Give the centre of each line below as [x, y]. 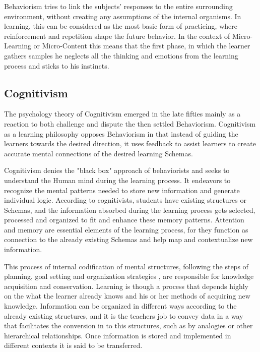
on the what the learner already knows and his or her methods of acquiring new [127, 296]
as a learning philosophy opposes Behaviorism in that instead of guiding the [121, 133]
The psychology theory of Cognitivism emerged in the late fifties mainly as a [122, 114]
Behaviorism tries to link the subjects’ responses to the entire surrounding [118, 6]
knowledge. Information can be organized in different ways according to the [120, 306]
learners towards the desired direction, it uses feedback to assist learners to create [130, 143]
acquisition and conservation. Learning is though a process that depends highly [126, 286]
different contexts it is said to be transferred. [73, 345]
